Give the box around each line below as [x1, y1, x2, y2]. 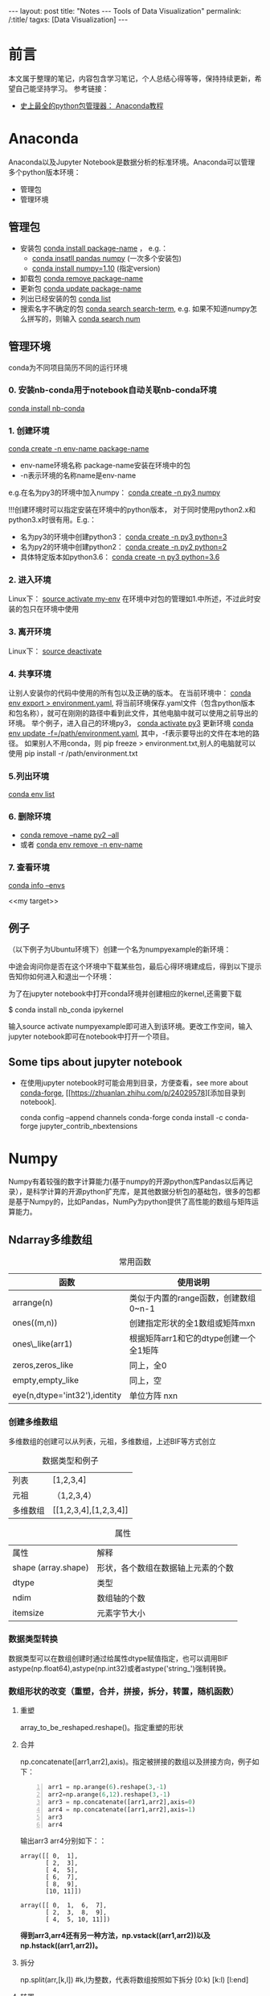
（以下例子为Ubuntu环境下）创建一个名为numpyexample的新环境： [8, 944, 231, 954]
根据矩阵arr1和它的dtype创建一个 [129, 1333, 256, 1344]
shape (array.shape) [12, 1562, 90, 1573]
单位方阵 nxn [129, 1390, 178, 1401]
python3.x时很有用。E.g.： [8, 515, 96, 525]
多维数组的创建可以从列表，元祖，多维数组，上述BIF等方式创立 [8, 1436, 217, 1446]
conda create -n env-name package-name [8, 444, 149, 454]
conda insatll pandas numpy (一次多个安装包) [31, 253, 182, 263]
